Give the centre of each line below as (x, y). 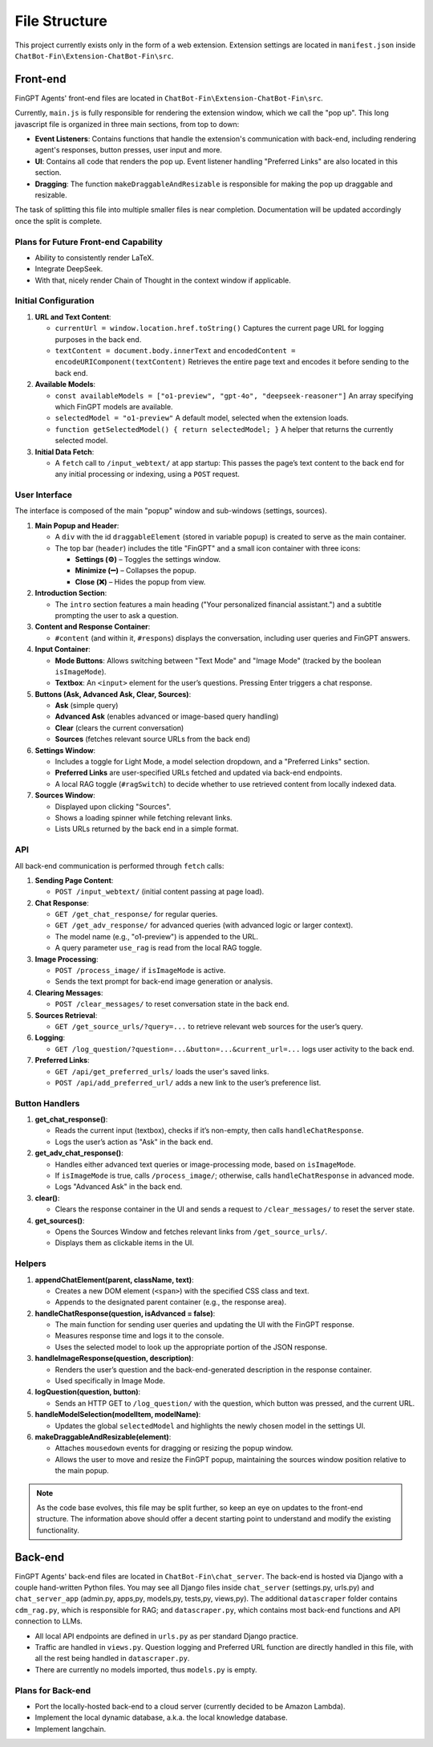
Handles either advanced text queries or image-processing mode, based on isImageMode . (205, 1164)
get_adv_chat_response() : (79, 1153)
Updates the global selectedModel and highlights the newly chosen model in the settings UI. (210, 1426)
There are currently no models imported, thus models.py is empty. (146, 1669)
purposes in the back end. (98, 339)
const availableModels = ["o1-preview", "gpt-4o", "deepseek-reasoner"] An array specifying (234, 395)
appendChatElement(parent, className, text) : (114, 1280)
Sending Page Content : (74, 880)
